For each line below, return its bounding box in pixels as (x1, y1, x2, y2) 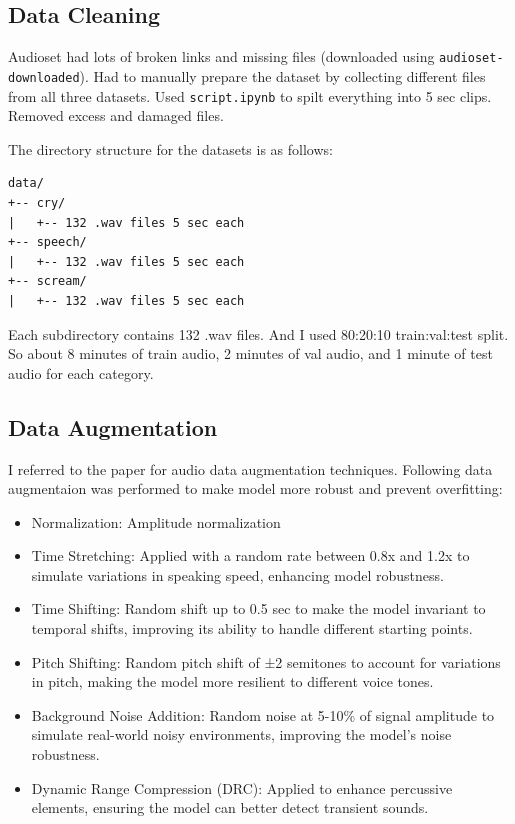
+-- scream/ (8, 274, 87, 289)
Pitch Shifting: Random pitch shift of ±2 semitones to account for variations (31, 651, 501, 672)
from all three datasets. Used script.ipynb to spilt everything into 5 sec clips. (8, 85, 492, 106)
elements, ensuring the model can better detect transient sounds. (31, 797, 429, 818)
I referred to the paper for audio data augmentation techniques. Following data (8, 458, 493, 479)
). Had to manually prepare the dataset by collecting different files (79, 65, 486, 86)
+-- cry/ (8, 195, 66, 210)
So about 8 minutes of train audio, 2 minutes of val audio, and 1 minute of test (8, 343, 493, 364)
